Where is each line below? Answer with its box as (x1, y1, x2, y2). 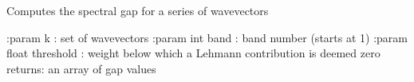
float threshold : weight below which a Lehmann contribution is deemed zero (6, 45, 380, 61)
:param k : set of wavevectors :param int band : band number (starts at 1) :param (6, 29, 408, 45)
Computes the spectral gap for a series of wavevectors (6, 2, 269, 18)
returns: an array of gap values (6, 60, 156, 76)
